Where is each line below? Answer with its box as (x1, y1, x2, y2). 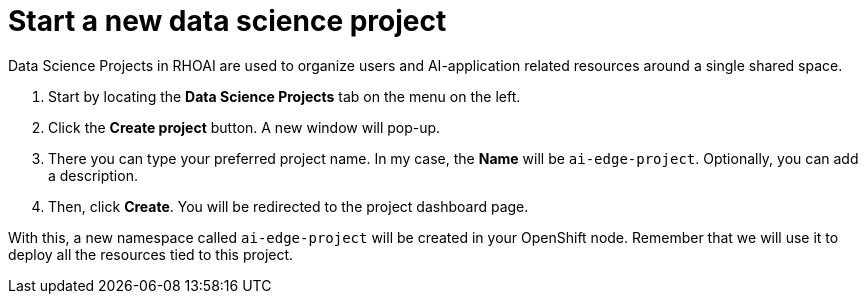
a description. (48, 166, 138, 184)
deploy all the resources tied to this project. (8, 245, 294, 263)
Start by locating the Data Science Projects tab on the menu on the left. (48, 87, 521, 105)
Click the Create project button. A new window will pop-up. (48, 118, 441, 136)
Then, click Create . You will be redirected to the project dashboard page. (48, 197, 529, 215)
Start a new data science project (8, 4, 447, 38)
